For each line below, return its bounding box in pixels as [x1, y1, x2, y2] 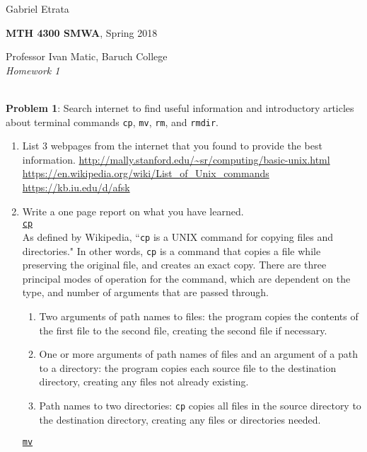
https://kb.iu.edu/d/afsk [22, 180, 130, 194]
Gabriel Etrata [6, 1, 69, 16]
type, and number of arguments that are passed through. [22, 285, 269, 300]
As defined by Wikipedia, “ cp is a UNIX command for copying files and [22, 229, 334, 244]
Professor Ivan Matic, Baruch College [6, 49, 168, 64]
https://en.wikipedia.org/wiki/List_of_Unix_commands [22, 166, 269, 181]
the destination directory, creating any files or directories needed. [39, 412, 321, 426]
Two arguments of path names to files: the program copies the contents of [39, 308, 359, 323]
